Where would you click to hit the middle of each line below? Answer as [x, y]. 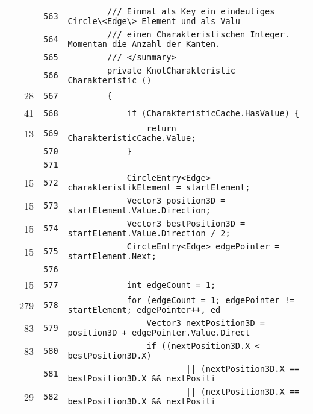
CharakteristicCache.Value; [132, 138]
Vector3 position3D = [176, 201]
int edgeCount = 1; [171, 285]
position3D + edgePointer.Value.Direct [159, 333]
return [161, 128]
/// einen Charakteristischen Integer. [198, 34]
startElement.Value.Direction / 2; [149, 233]
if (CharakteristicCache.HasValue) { [213, 113]
